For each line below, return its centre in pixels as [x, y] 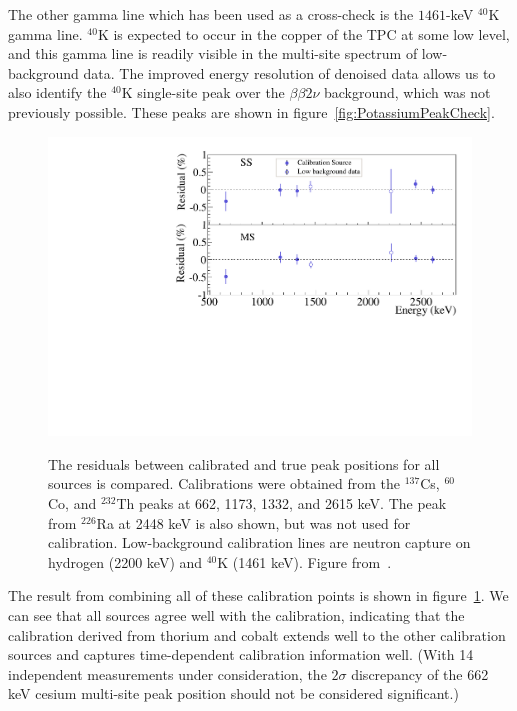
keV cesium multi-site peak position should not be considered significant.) [233, 693]
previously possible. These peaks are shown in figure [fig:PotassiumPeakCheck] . [251, 111]
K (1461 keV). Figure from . [304, 561]
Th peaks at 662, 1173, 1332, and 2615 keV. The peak [281, 503]
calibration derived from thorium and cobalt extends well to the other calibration [257, 634]
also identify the [57, 92]
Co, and [72, 503]
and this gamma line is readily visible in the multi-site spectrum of [213, 53]
